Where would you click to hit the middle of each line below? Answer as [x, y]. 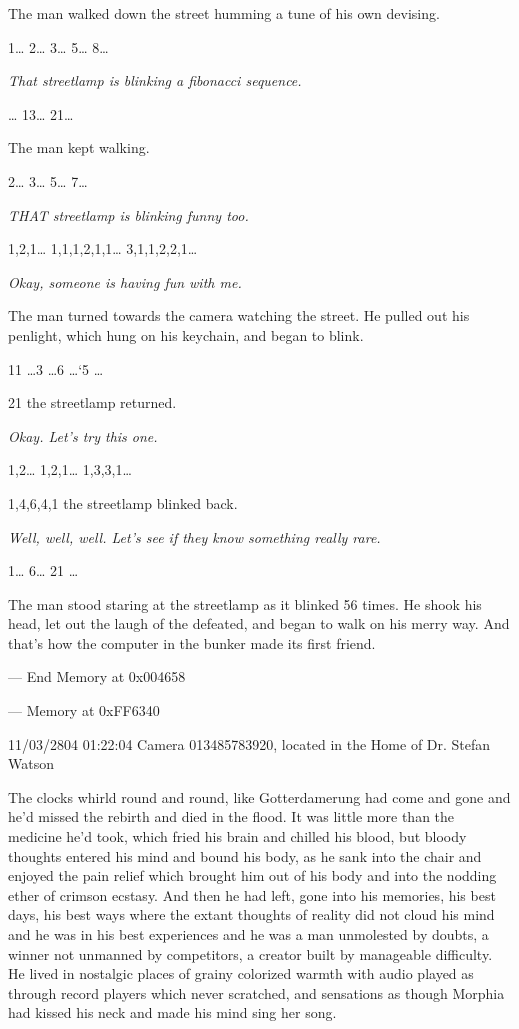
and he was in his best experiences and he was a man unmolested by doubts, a [248, 934]
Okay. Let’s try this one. [83, 435]
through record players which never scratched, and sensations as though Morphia [256, 992]
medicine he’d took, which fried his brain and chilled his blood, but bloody [237, 836]
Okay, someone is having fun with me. [125, 281]
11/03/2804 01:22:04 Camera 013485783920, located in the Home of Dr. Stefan [249, 743]
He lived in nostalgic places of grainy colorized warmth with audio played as [241, 973]
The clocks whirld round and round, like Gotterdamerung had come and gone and [259, 796]
